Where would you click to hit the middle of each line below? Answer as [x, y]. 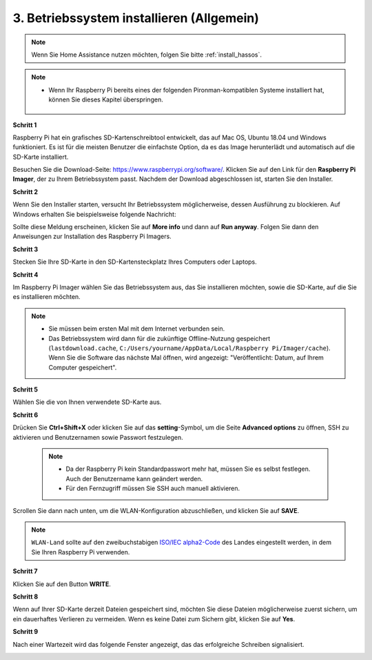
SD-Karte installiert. [41, 157]
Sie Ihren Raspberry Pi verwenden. [81, 552]
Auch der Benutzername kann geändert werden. [134, 478]
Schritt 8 [25, 596]
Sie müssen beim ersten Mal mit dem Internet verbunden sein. [137, 329]
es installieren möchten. [46, 297]
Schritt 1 [25, 125]
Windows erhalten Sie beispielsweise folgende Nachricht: [94, 214]
